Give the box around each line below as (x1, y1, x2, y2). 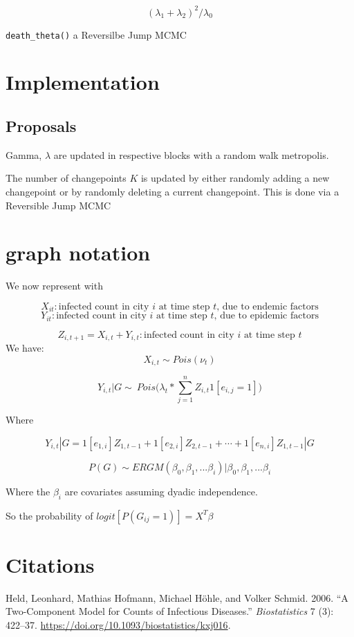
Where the (6, 484, 50, 498)
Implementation (6, 68, 160, 96)
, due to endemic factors (216, 301, 319, 312)
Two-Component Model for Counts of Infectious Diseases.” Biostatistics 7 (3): (6, 604, 334, 618)
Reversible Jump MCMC (6, 198, 111, 212)
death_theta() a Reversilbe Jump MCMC (6, 27, 187, 41)
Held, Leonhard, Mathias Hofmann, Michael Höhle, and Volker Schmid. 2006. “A (6, 590, 348, 605)
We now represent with (6, 278, 103, 293)
